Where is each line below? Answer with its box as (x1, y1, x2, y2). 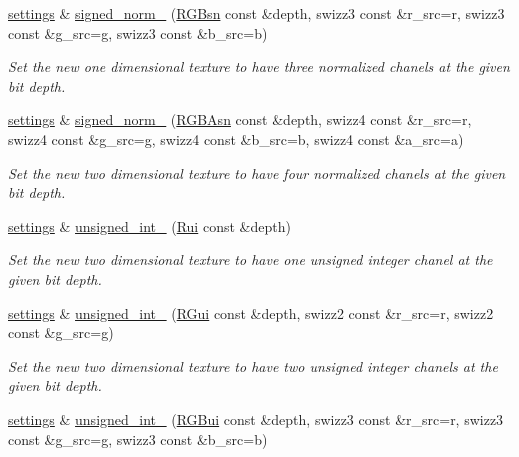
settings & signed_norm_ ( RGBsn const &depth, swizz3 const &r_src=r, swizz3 (8, 3, 505, 23)
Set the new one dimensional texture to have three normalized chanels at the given (8, 56, 510, 77)
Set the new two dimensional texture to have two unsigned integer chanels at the (8, 355, 498, 376)
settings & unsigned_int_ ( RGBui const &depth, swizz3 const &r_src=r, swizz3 (8, 408, 504, 429)
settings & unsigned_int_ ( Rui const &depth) (8, 215, 291, 236)
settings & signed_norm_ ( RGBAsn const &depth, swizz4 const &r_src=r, (8, 109, 472, 130)
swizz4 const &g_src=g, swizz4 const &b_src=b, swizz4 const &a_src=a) (8, 128, 464, 149)
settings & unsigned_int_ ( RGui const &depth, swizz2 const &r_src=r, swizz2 (8, 302, 494, 323)
